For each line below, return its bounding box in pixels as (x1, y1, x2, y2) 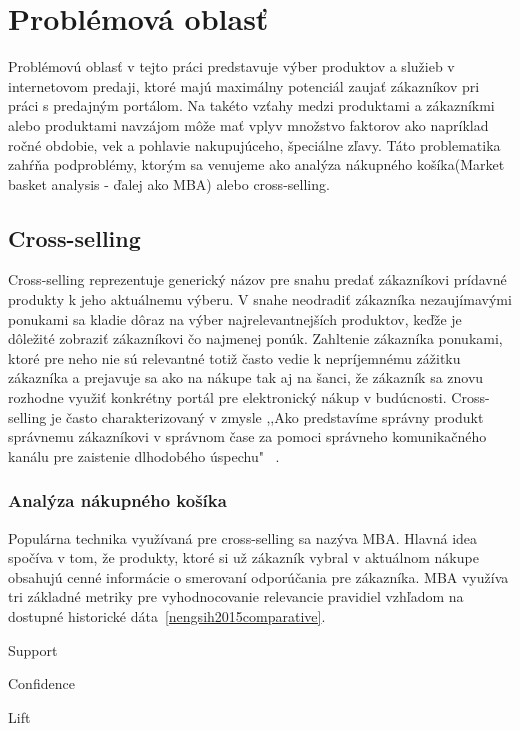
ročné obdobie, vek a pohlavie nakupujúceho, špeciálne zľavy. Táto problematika (8, 134, 501, 155)
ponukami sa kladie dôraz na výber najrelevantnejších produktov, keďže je (8, 308, 462, 329)
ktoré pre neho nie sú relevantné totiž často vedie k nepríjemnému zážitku (8, 347, 461, 368)
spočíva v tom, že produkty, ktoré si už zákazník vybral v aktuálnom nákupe (8, 547, 479, 568)
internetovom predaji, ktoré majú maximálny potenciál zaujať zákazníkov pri (8, 75, 480, 96)
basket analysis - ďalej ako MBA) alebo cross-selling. (8, 173, 330, 194)
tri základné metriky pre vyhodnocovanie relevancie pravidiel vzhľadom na (8, 586, 464, 607)
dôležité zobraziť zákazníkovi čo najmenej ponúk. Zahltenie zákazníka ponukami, (8, 328, 503, 349)
